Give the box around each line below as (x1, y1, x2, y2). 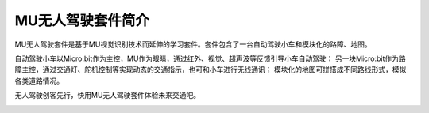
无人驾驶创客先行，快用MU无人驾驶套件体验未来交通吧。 (14, 91, 201, 100)
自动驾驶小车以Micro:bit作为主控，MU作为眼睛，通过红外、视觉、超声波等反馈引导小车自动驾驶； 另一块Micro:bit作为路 (14, 54, 407, 63)
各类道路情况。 (14, 76, 64, 85)
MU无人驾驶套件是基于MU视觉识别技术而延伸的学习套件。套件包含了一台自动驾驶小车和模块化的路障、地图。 (14, 40, 373, 49)
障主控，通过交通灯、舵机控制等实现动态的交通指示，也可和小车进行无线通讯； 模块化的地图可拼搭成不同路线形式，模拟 (14, 65, 407, 74)
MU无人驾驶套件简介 (14, 12, 150, 29)
